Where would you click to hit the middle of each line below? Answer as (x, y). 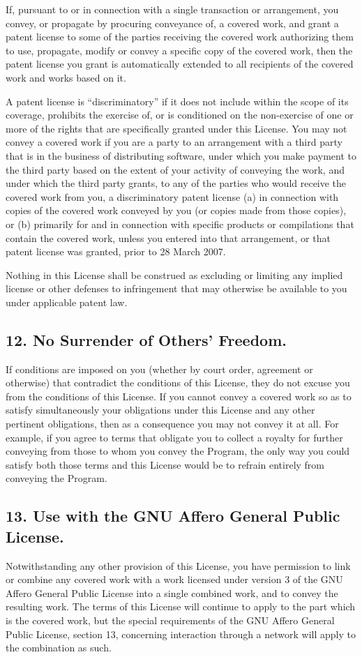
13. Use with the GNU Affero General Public (173, 516)
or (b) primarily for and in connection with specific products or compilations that (180, 224)
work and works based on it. (66, 77)
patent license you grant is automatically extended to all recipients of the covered (180, 64)
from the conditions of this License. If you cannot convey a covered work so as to (179, 396)
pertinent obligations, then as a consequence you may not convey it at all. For (172, 424)
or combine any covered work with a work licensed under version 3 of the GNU (174, 579)
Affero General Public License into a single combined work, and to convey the (172, 592)
